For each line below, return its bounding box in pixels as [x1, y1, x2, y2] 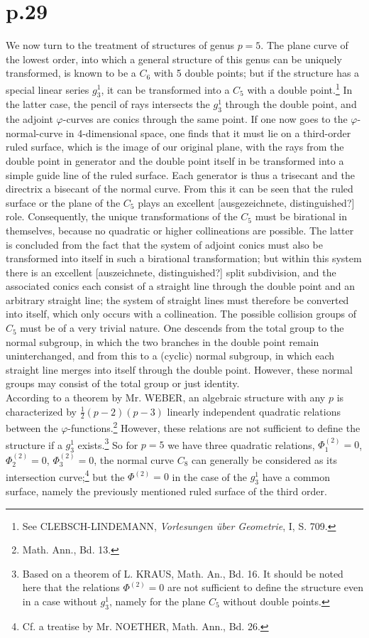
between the [6, 421, 58, 436]
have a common [262, 469, 330, 484]
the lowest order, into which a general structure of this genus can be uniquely [6, 51, 342, 66]
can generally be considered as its [192, 452, 337, 467]
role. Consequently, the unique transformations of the [6, 209, 238, 224]
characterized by [6, 404, 77, 418]
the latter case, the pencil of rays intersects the [6, 97, 210, 112]
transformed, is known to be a [6, 65, 136, 80]
